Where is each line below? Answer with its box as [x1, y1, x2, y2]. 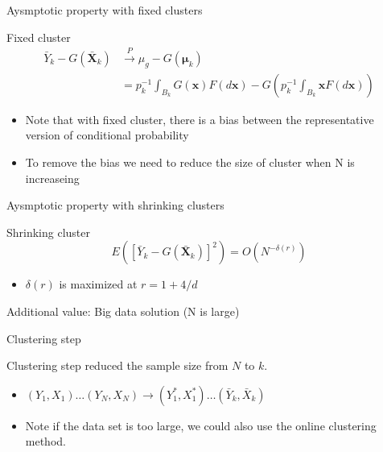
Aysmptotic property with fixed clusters [6, 2, 203, 18]
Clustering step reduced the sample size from [6, 357, 229, 374]
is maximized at [59, 276, 138, 292]
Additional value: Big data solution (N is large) [6, 303, 240, 319]
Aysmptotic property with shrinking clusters [6, 197, 224, 214]
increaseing [25, 169, 80, 186]
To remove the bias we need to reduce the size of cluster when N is [25, 154, 355, 171]
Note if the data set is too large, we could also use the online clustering [25, 417, 377, 433]
